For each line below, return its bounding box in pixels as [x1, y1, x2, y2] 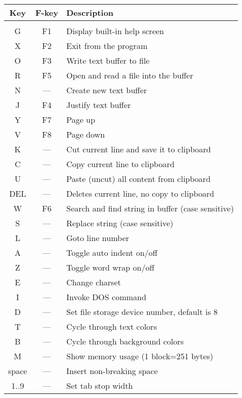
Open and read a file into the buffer [66, 69, 193, 81]
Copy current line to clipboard [66, 158, 175, 170]
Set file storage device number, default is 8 [66, 306, 218, 317]
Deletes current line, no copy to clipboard [66, 188, 215, 199]
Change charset [66, 276, 121, 288]
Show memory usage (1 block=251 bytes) [66, 350, 214, 362]
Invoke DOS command [66, 291, 146, 303]
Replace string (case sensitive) [66, 217, 173, 229]
